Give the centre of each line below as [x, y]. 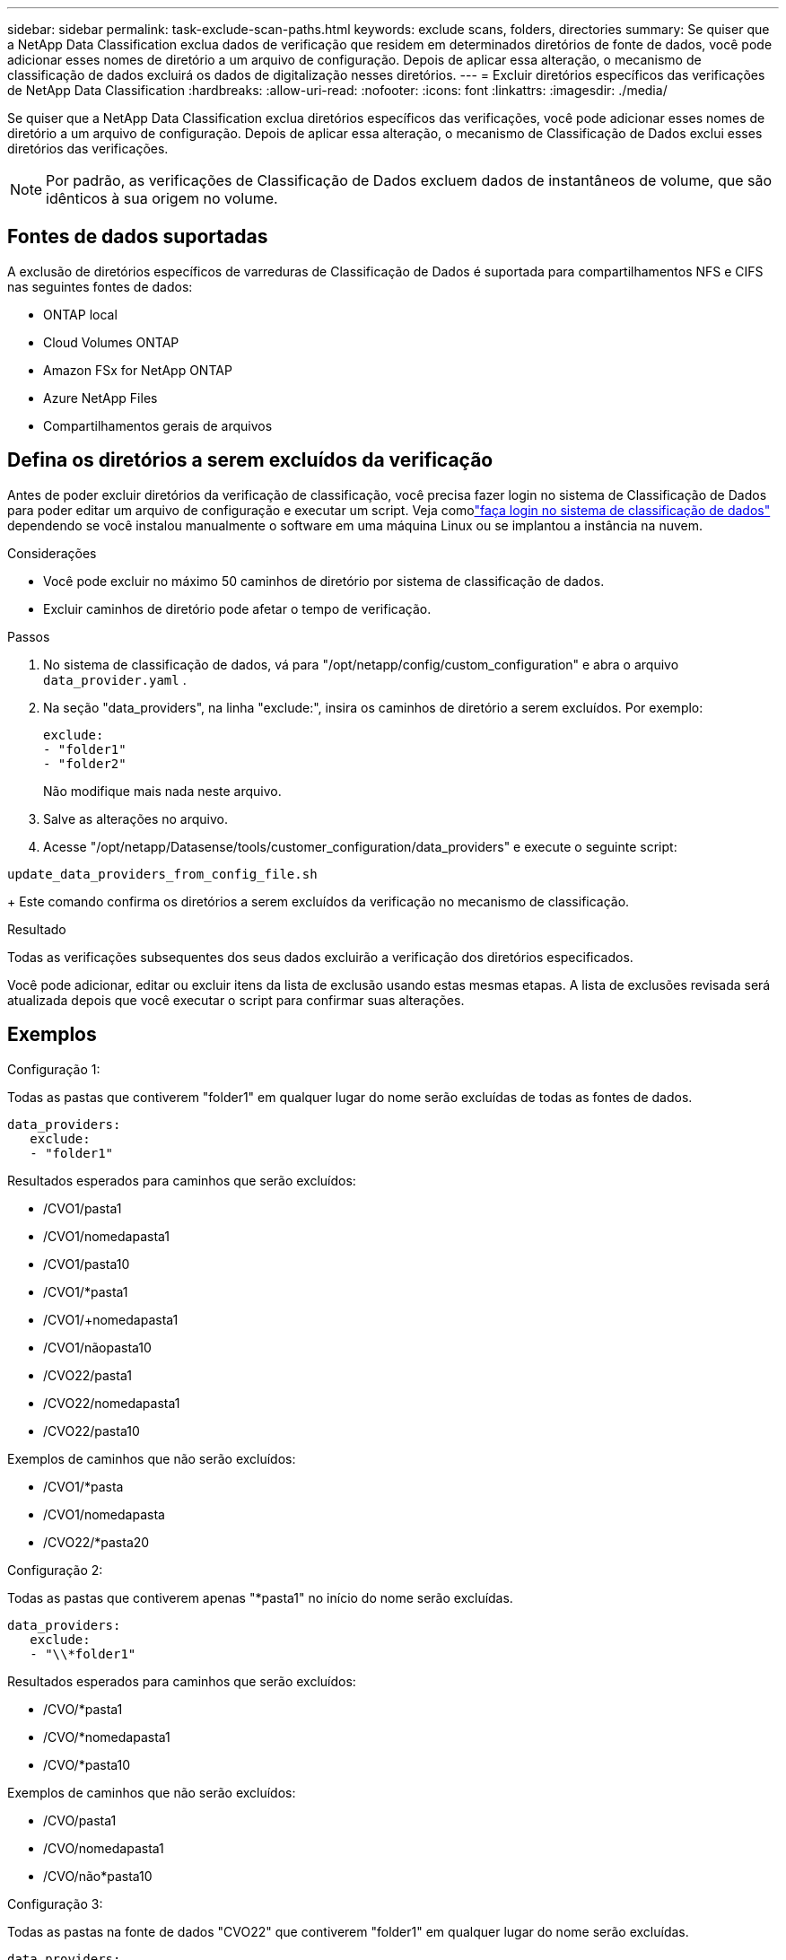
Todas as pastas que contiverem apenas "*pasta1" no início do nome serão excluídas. [260, 1597]
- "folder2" [85, 763]
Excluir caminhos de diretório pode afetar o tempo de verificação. [237, 608]
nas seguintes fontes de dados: [100, 286]
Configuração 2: [55, 1570]
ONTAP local [80, 314]
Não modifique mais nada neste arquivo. [162, 791]
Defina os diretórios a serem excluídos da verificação [250, 460]
